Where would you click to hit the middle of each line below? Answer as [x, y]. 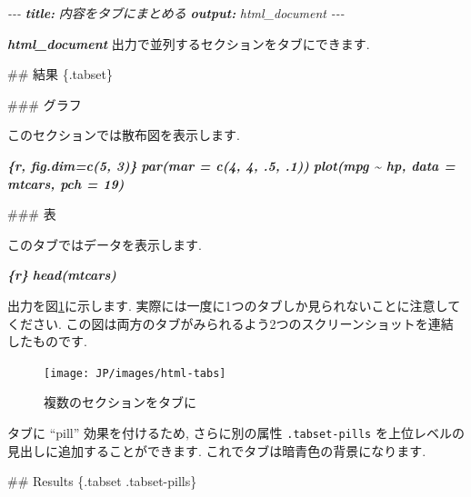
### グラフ [45, 104]
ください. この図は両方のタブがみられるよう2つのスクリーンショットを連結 [230, 323]
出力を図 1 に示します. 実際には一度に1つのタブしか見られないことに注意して [234, 305]
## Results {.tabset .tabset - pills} [102, 481]
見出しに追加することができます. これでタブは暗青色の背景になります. [217, 450]
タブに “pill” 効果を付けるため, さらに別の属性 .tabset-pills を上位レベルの [236, 432]
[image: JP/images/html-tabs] [135, 373]
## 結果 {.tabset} [60, 74]
